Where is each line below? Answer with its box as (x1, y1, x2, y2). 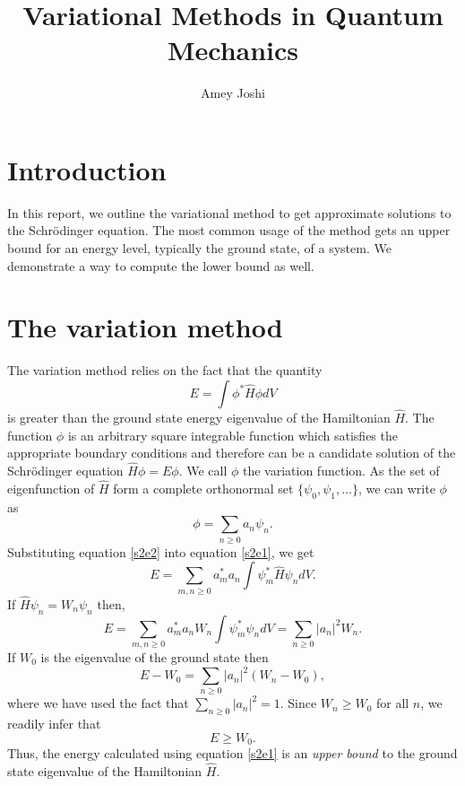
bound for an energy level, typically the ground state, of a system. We (7, 239, 392, 258)
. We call (178, 461, 228, 480)
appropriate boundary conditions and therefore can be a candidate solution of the (7, 443, 456, 462)
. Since (280, 694, 317, 712)
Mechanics (167, 31, 299, 68)
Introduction (7, 151, 167, 188)
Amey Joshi (201, 83, 265, 102)
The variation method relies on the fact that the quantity (7, 361, 323, 380)
